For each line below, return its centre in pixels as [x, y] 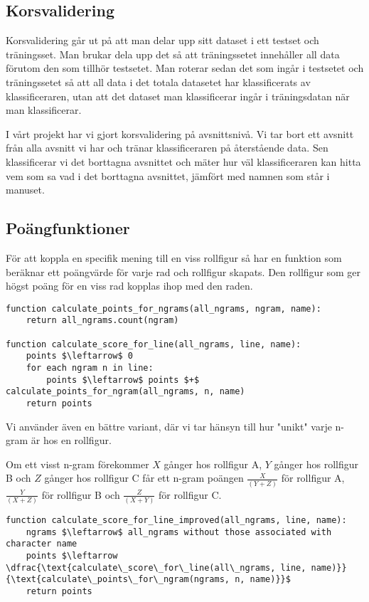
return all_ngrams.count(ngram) [102, 321]
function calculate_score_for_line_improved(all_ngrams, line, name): [176, 521]
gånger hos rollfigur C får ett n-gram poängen [144, 478]
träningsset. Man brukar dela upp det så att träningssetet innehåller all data [173, 54]
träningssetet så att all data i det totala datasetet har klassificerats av [158, 81]
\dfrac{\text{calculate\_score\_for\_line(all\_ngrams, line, [156, 567]
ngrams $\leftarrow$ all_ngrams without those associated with [179, 532]
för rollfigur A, [313, 478]
